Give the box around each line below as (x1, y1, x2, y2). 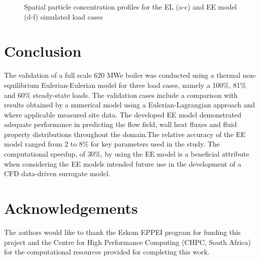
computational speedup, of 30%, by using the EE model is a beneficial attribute (4, 149, 249, 159)
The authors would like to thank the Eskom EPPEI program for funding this (4, 226, 241, 237)
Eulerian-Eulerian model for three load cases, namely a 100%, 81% (41, 79, 246, 90)
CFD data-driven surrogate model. (4, 168, 110, 179)
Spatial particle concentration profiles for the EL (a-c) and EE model (24, 2, 237, 12)
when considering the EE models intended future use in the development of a (4, 158, 241, 169)
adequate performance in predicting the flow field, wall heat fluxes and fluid (4, 119, 237, 129)
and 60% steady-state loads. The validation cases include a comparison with (4, 89, 238, 100)
